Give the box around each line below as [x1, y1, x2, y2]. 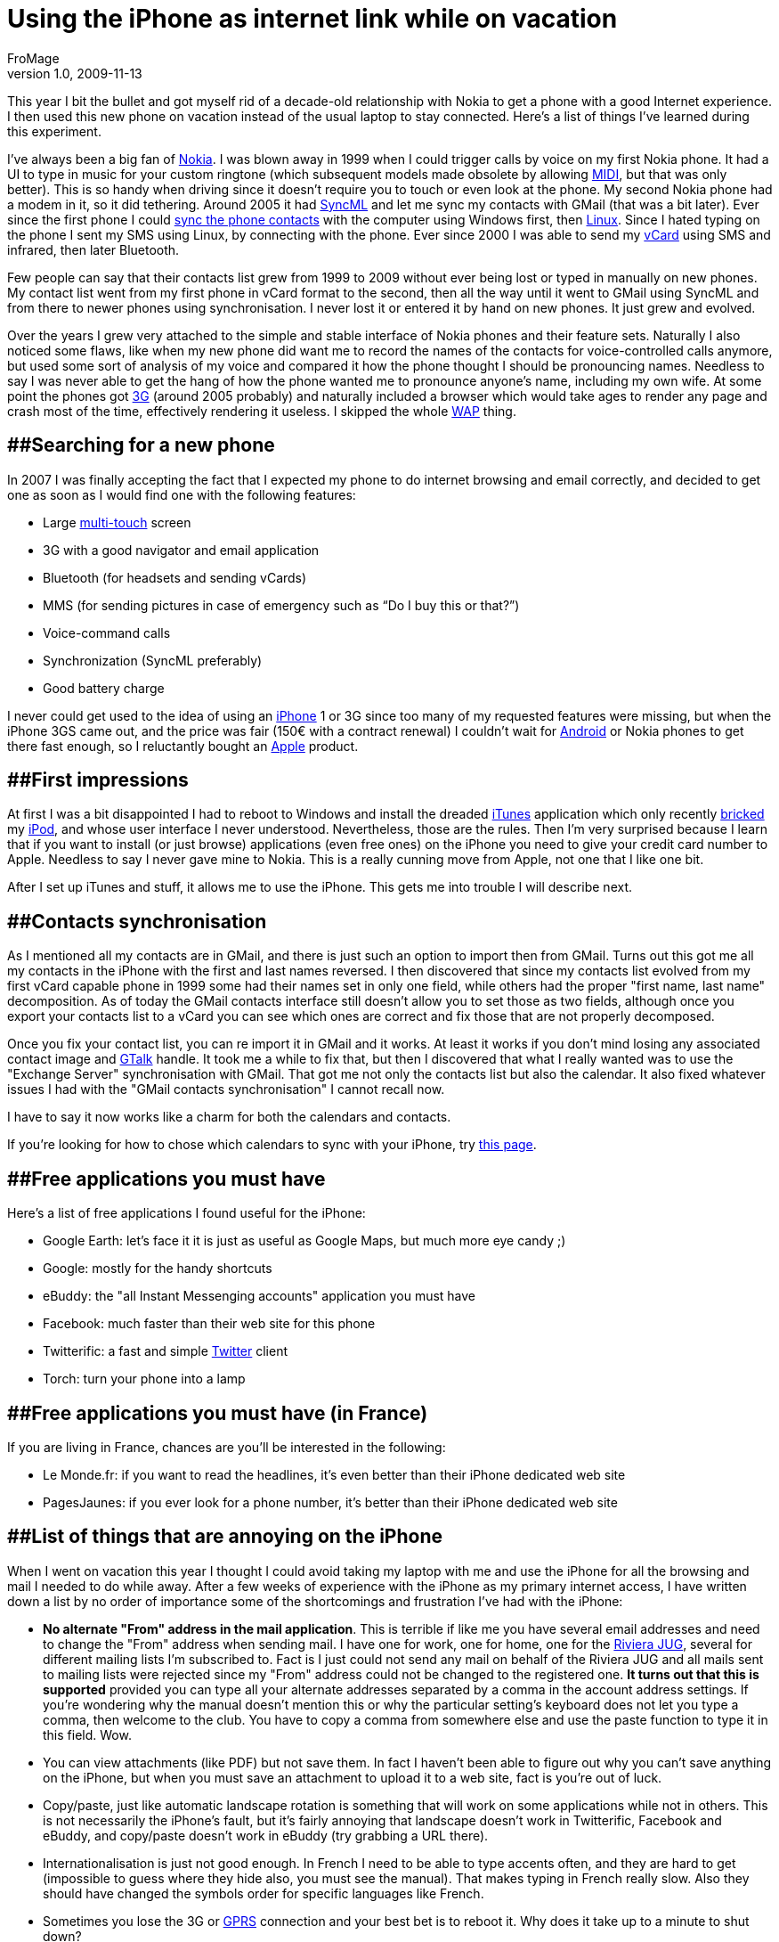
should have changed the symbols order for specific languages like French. [43, 1885, 484, 1901]
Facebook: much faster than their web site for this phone [43, 1316, 376, 1332]
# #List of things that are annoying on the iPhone [7, 1525, 442, 1548]
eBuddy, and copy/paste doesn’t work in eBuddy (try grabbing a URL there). [43, 1827, 489, 1843]
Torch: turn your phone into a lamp [43, 1371, 246, 1387]
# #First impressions [7, 769, 189, 792]
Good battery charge [43, 680, 165, 696]
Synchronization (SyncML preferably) [43, 652, 263, 668]
